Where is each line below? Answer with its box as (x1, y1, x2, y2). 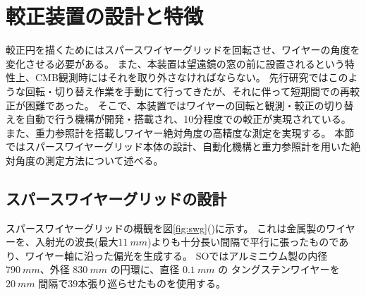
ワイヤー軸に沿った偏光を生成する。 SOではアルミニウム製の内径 (25, 248, 328, 263)
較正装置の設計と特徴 (6, 1, 204, 30)
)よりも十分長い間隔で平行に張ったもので (147, 234, 339, 249)
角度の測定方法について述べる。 (15, 152, 164, 167)
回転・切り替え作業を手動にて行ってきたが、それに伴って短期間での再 (25, 83, 350, 98)
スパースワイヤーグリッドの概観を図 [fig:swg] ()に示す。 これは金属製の (6, 220, 327, 235)
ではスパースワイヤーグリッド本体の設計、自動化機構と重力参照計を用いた (6, 139, 350, 154)
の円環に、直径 (110, 262, 180, 277)
